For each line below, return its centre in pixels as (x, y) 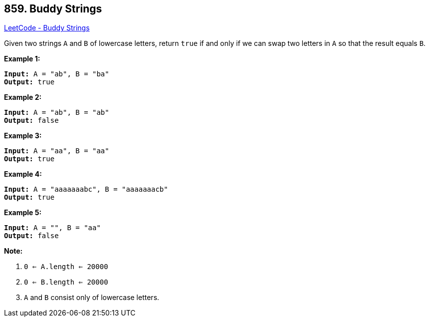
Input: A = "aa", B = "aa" (57, 151)
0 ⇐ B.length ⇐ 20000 (66, 282)
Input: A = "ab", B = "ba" (57, 74)
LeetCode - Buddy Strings (47, 28)
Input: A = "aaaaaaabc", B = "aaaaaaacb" (86, 189)
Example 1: (22, 59)
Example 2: (23, 97)
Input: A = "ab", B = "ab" (57, 113)
